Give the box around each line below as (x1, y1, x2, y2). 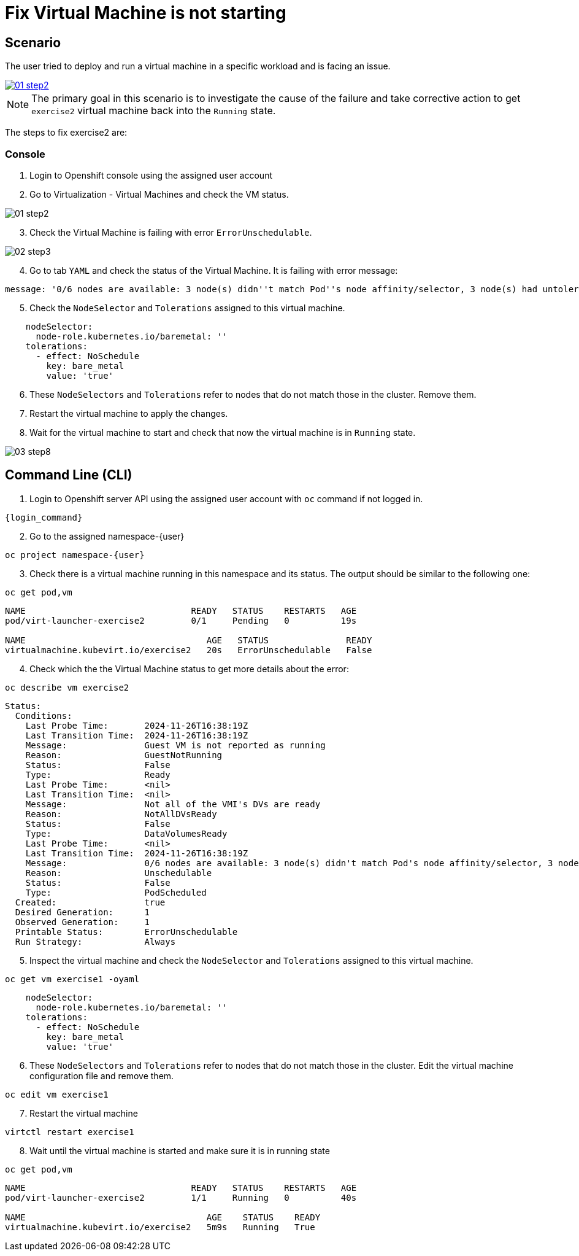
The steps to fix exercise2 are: (5, 127, 128, 138)
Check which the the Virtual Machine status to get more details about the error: (29, 663, 349, 674)
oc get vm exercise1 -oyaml (5, 974, 140, 984)
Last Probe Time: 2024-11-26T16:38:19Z (25, 720, 248, 731)
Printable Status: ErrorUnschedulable (15, 926, 238, 937)
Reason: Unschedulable (25, 867, 212, 878)
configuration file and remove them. (29, 1070, 174, 1081)
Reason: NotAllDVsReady (25, 808, 217, 819)
